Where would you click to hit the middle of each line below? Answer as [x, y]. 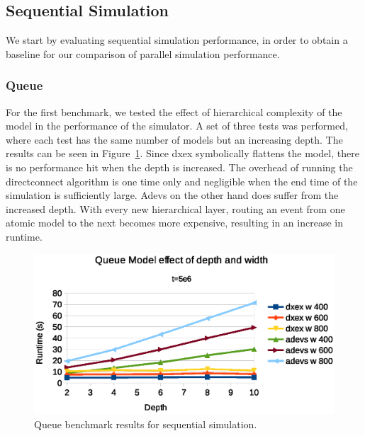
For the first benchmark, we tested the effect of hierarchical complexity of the [174, 111]
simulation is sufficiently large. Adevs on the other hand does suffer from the [172, 195]
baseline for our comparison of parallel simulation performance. [143, 53]
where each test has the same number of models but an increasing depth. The [174, 139]
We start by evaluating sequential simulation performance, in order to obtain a [177, 40]
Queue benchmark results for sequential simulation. [146, 424]
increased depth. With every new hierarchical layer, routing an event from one [175, 208]
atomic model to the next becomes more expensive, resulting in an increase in [174, 223]
